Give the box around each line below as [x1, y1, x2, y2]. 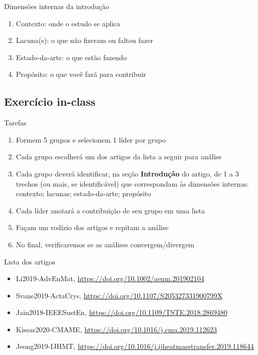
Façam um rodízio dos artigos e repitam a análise [16, 222, 169, 233]
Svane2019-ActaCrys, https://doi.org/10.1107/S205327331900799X [16, 290, 223, 300]
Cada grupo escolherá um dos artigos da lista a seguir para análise [16, 151, 222, 162]
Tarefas [4, 117, 27, 128]
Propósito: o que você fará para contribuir [16, 69, 146, 79]
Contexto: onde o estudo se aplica [16, 18, 121, 28]
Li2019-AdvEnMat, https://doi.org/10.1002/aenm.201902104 [16, 273, 204, 284]
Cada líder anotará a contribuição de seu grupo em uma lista [16, 205, 205, 215]
